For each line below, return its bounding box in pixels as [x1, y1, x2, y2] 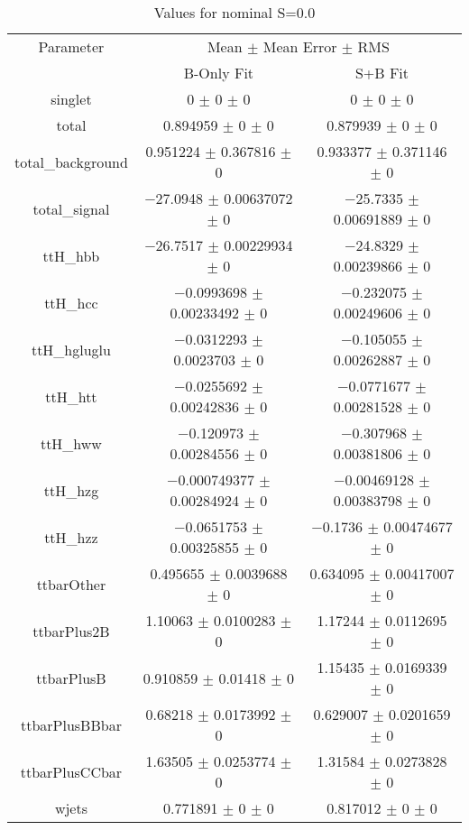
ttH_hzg [43, 479, 99, 501]
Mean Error [262, 36, 337, 57]
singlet [51, 88, 92, 109]
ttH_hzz [44, 526, 98, 548]
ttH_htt [45, 385, 97, 407]
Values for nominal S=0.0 [153, 2, 316, 23]
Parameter [38, 36, 105, 57]
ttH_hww [40, 432, 102, 454]
